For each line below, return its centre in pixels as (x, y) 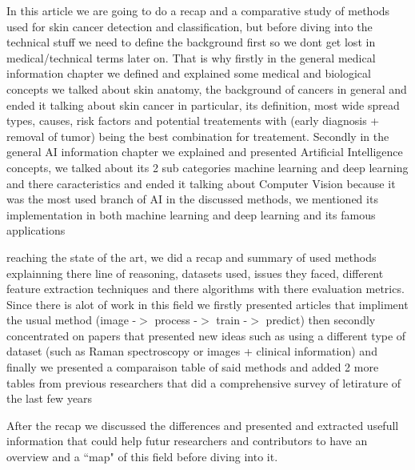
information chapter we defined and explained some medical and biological (189, 73)
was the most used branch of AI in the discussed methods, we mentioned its (192, 199)
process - (176, 320)
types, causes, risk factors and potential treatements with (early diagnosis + (193, 121)
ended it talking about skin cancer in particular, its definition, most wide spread (203, 104)
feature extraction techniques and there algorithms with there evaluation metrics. (206, 289)
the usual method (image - (72, 320)
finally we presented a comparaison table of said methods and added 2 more (193, 367)
